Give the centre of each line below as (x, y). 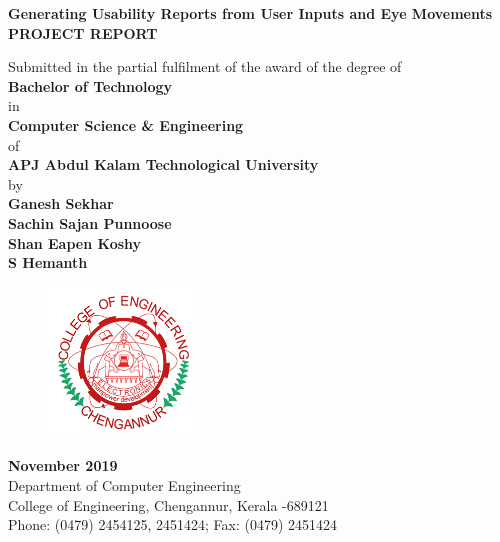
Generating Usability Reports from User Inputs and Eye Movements (250, 13)
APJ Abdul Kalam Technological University (163, 164)
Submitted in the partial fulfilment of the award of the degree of (205, 66)
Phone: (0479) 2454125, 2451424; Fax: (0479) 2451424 (173, 524)
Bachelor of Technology (90, 85)
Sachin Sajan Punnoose (90, 222)
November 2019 (63, 465)
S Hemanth (48, 262)
